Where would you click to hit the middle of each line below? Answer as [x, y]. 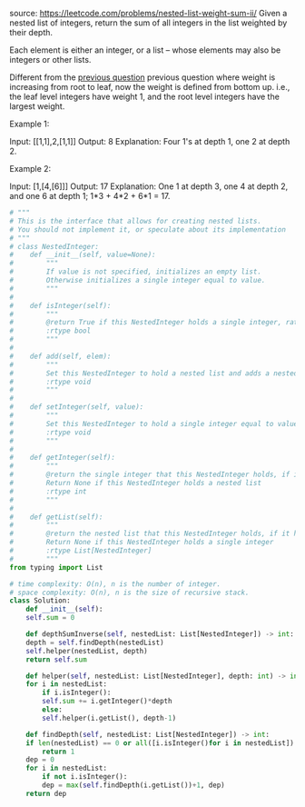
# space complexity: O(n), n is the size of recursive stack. [129, 593]
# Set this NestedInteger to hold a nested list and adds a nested [154, 373]
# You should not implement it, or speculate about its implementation [148, 229]
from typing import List [56, 567]
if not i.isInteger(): [85, 777]
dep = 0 [40, 760]
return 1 [59, 752]
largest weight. [37, 106]
